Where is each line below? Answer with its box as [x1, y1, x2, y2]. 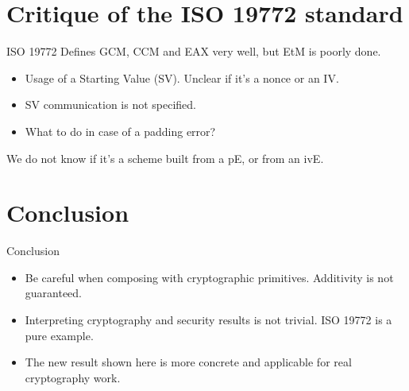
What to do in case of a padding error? [25, 122, 216, 139]
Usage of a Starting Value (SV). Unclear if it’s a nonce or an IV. [25, 69, 339, 86]
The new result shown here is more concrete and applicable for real [25, 354, 352, 370]
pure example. [25, 327, 94, 343]
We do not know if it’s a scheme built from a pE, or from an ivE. [6, 149, 324, 166]
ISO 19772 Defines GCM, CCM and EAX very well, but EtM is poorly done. [6, 43, 381, 60]
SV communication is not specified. [25, 96, 197, 113]
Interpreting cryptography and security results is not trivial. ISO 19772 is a [25, 312, 392, 327]
